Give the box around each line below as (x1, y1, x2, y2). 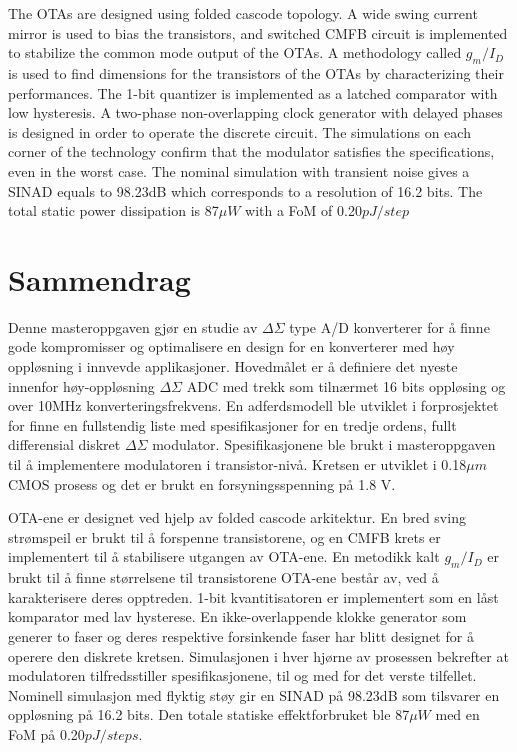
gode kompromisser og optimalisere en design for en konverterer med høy (8, 336, 455, 357)
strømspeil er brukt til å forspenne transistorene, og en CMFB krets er (8, 526, 441, 547)
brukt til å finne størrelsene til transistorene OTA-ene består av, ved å (8, 567, 439, 588)
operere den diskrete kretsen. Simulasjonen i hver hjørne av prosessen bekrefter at (8, 645, 509, 666)
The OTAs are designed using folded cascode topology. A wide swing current (8, 3, 478, 23)
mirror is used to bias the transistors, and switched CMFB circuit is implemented (8, 22, 508, 43)
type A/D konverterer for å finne (289, 316, 490, 337)
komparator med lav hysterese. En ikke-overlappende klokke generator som (8, 606, 467, 627)
